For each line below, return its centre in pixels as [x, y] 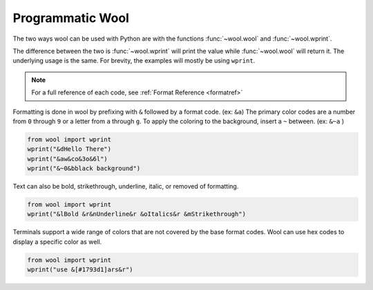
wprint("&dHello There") [69, 149]
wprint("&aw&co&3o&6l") [68, 159]
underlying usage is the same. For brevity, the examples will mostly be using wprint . [134, 61]
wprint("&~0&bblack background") [84, 168]
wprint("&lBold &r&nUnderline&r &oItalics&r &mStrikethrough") [137, 214]
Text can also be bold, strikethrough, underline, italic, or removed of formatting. [126, 187]
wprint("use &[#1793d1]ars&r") [80, 270]
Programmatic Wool [71, 18]
